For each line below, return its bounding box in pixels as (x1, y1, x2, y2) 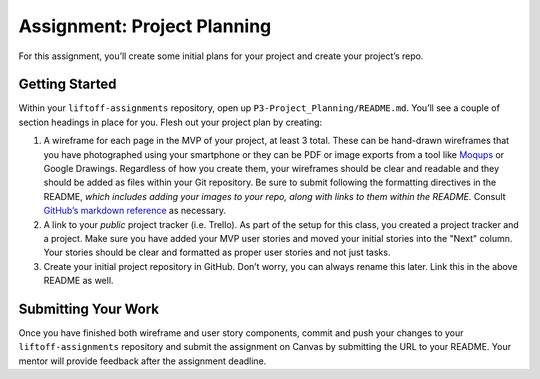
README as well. (43, 275, 114, 287)
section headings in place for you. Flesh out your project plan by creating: (18, 116, 323, 128)
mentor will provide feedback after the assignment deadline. (18, 355, 267, 367)
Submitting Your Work (18, 300, 160, 317)
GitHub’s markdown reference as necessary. (43, 205, 227, 217)
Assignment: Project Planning (18, 15, 272, 37)
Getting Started (18, 76, 117, 93)
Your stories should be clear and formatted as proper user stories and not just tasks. (43, 246, 391, 259)
